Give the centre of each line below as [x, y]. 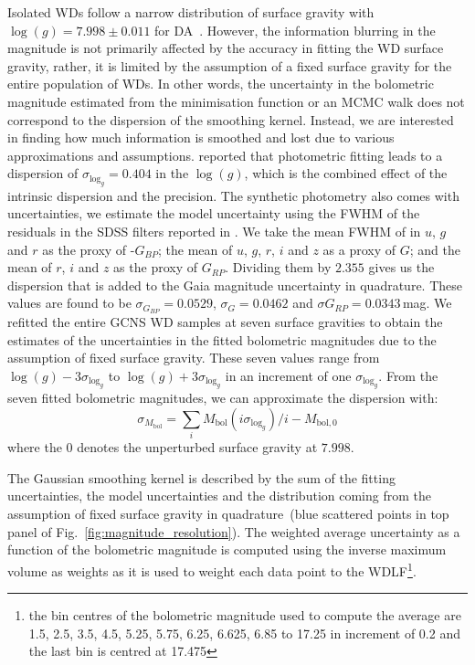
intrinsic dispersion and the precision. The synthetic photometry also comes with [233, 195]
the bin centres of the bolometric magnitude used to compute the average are [245, 615]
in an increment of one [288, 375]
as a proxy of [359, 249]
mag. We [427, 303]
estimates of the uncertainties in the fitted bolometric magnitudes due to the [222, 339]
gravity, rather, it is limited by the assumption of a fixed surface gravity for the [230, 65]
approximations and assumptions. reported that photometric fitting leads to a [225, 155]
